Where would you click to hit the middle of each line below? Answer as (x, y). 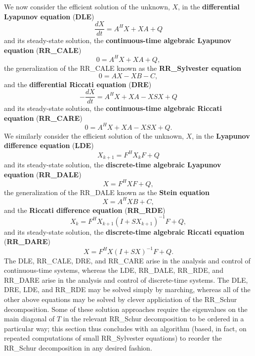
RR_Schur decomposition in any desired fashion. (78, 347)
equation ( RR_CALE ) (43, 50)
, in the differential (209, 6)
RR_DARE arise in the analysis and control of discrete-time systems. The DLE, (126, 280)
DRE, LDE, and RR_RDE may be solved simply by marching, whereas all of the (127, 289)
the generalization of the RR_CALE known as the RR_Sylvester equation (123, 68)
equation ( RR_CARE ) (43, 118)
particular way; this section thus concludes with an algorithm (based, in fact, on (125, 328)
